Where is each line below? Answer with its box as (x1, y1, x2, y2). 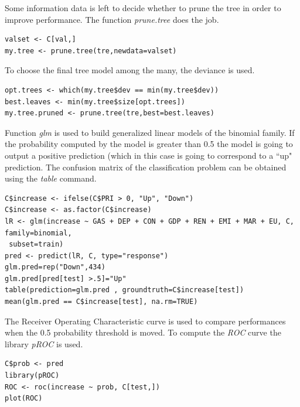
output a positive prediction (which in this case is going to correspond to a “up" (5, 149, 292, 161)
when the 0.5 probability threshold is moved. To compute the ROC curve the (5, 326, 281, 338)
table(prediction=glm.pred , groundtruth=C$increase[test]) (5, 286, 244, 295)
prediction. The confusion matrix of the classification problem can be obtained (5, 160, 287, 173)
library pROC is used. (5, 337, 83, 350)
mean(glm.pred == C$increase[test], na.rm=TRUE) (5, 297, 198, 306)
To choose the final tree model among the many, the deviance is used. (5, 64, 255, 76)
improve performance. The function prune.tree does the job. (5, 13, 219, 25)
